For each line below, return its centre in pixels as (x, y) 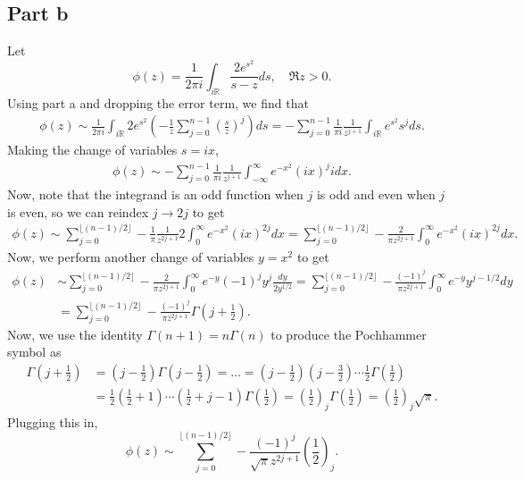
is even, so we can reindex (78, 211)
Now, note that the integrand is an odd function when (155, 194)
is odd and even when (376, 194)
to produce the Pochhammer (349, 334)
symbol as (34, 352)
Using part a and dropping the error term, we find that (158, 102)
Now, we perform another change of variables (131, 256)
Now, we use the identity (75, 334)
